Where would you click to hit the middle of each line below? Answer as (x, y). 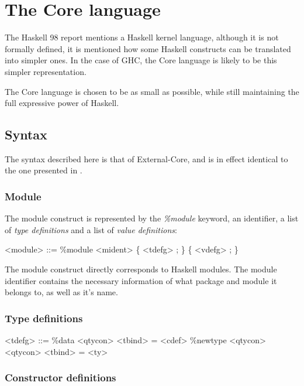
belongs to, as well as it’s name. (61, 292)
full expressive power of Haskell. (62, 103)
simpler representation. (46, 71)
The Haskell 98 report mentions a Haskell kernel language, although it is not (142, 37)
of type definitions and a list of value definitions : (91, 229)
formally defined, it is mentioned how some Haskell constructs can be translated (148, 48)
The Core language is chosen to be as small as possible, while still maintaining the (152, 91)
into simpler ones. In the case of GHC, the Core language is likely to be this (141, 60)
